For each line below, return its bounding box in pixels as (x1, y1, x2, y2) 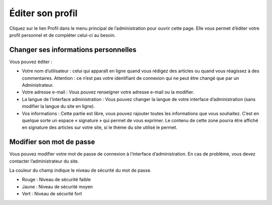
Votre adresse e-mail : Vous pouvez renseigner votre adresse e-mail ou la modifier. (22, 89, 194, 95)
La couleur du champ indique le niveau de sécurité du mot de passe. (9, 167, 152, 174)
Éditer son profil (9, 8, 78, 19)
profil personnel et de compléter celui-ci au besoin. (9, 32, 116, 38)
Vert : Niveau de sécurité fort (22, 191, 83, 197)
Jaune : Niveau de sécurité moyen (22, 183, 93, 189)
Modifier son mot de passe (9, 138, 95, 146)
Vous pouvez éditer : (9, 59, 52, 65)
